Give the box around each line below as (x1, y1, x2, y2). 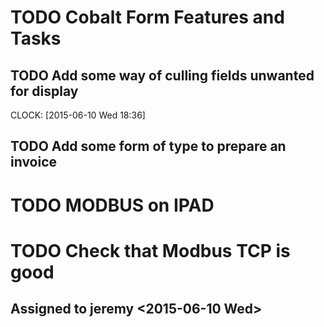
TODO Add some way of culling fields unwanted (10, 67, 315, 84)
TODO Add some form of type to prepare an (10, 138, 287, 155)
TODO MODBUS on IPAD (10, 194, 215, 216)
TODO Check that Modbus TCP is (10, 239, 291, 262)
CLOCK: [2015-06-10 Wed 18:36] (10, 109, 146, 121)
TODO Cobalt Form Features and (10, 6, 285, 29)
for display (10, 82, 79, 100)
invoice (10, 154, 58, 171)
